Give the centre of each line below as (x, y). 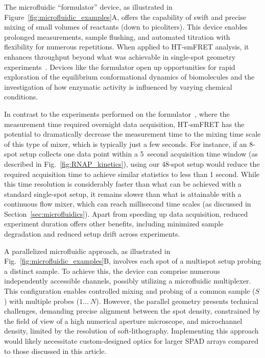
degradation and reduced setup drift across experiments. (92, 234)
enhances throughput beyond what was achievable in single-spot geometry (120, 56)
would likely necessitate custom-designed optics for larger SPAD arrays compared (131, 341)
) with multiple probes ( (42, 301)
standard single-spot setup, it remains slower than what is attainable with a (123, 194)
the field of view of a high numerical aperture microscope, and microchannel (123, 321)
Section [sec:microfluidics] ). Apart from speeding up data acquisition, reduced (126, 213)
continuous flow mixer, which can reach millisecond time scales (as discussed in (128, 204)
